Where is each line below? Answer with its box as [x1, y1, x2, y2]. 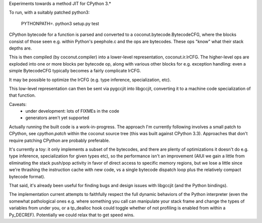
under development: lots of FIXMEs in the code [25, 108, 120, 114]
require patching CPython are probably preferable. [9, 137, 110, 143]
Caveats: [9, 101, 27, 107]
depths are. [9, 45, 32, 51]
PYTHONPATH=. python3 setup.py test [21, 20, 99, 26]
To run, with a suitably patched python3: [9, 10, 90, 16]
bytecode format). [9, 173, 46, 179]
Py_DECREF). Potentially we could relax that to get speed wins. [9, 212, 135, 218]
